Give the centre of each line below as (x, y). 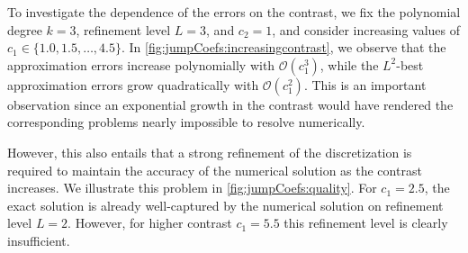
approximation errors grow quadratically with (133, 84)
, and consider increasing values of (366, 29)
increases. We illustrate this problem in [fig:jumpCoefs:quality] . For (192, 188)
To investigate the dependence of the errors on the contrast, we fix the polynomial (234, 12)
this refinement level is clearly (366, 223)
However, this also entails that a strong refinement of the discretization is (210, 152)
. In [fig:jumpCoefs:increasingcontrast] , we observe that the (283, 47)
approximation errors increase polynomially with (141, 64)
